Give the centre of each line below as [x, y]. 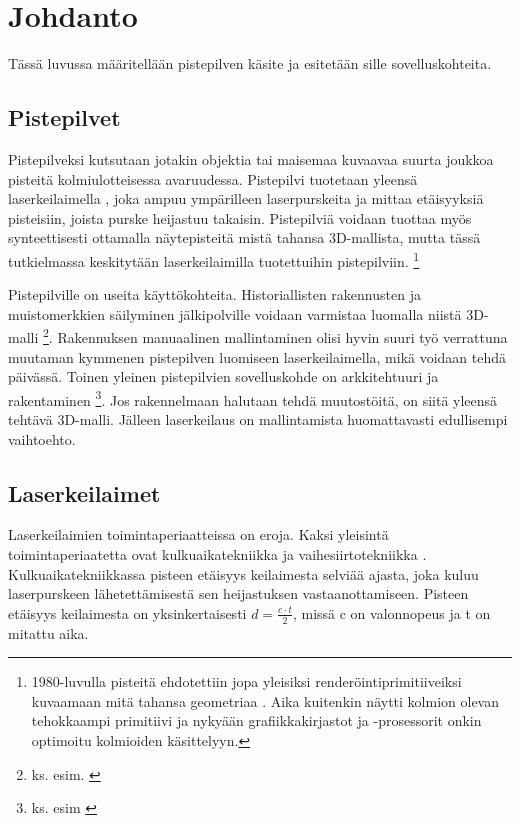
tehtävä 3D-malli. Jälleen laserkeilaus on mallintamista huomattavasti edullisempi [258, 419]
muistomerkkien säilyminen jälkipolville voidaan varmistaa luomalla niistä [235, 313]
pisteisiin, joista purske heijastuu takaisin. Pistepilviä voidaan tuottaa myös [240, 217]
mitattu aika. [48, 632]
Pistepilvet [64, 117]
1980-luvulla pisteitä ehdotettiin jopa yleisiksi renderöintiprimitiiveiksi [246, 681]
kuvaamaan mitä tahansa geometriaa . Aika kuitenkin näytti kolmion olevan [265, 700]
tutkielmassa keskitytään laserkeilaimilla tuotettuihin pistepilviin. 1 [214, 259]
